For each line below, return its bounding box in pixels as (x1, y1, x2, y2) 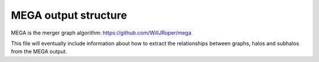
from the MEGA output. (11, 48, 67, 55)
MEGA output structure (11, 9, 127, 22)
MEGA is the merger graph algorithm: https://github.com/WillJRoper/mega (11, 29, 192, 36)
